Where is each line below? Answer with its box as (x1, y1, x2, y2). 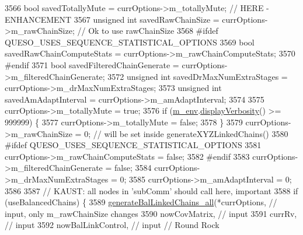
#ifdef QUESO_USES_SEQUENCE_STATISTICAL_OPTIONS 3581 (5, 139, 262, 151)
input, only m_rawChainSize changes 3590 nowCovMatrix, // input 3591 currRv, (5, 207, 297, 219)
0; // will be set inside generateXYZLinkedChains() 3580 (84, 127, 288, 139)
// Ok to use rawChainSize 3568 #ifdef (77, 24, 218, 37)
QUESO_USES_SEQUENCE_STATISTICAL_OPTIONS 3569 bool (5, 36, 255, 48)
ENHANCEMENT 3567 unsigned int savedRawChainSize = (5, 13, 220, 25)
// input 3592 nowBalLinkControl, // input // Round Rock (5, 219, 220, 231)
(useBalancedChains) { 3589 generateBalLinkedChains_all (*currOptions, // (5, 196, 277, 208)
